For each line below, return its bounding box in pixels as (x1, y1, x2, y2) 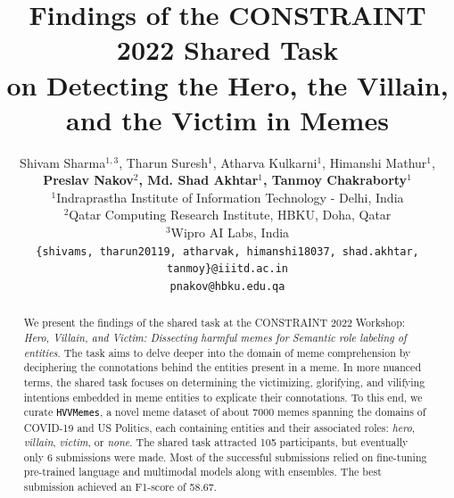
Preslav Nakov (43, 170, 134, 189)
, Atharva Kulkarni (212, 153, 318, 171)
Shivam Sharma (20, 153, 106, 171)
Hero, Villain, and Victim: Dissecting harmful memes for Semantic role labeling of (23, 330, 407, 345)
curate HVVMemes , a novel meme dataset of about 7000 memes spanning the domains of (23, 404, 426, 419)
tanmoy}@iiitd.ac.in (166, 262, 289, 276)
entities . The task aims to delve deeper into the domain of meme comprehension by (23, 344, 411, 360)
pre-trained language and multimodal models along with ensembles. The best (23, 464, 382, 479)
